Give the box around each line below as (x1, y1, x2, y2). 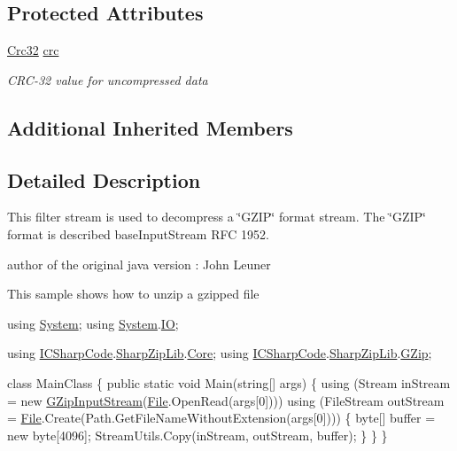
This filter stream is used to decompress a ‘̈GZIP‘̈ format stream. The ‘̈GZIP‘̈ (7, 207, 426, 226)
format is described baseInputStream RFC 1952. (7, 224, 269, 243)
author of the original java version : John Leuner (7, 254, 271, 273)
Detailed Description (7, 166, 201, 193)
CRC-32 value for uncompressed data (7, 70, 208, 89)
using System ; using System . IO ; (7, 314, 179, 332)
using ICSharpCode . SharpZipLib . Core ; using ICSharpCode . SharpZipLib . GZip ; (7, 344, 432, 362)
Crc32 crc (7, 41, 59, 59)
